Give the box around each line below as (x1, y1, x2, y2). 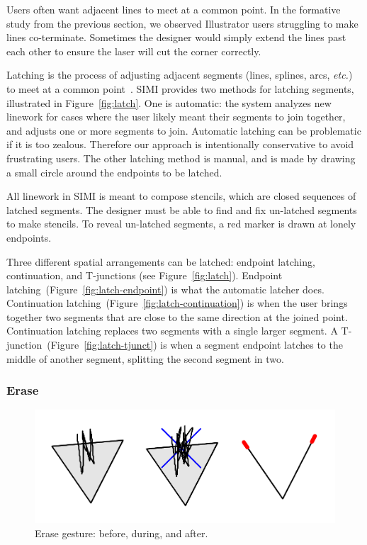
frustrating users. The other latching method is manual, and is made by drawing (6, 150, 356, 165)
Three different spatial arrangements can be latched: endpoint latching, (6, 254, 315, 269)
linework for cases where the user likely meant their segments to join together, (6, 109, 346, 124)
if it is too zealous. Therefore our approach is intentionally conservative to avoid (6, 137, 354, 152)
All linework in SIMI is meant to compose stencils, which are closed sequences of (6, 189, 356, 203)
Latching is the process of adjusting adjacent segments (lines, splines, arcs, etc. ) (6, 67, 353, 82)
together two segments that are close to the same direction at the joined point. (6, 309, 348, 324)
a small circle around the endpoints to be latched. (6, 164, 222, 179)
